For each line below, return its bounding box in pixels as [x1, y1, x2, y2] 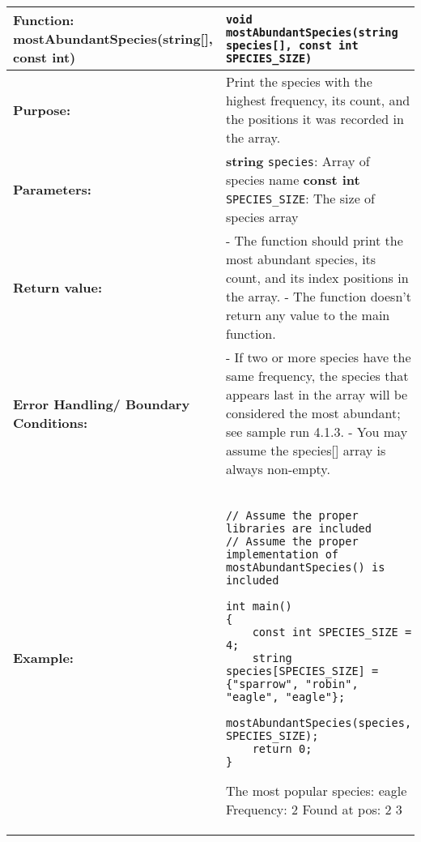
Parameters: [13, 179, 91, 199]
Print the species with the [225, 72, 372, 91]
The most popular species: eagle [225, 781, 407, 800]
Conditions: [13, 412, 88, 432]
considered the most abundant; [225, 404, 401, 422]
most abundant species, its [225, 250, 376, 268]
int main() [225, 600, 292, 613]
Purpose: [13, 100, 71, 119]
